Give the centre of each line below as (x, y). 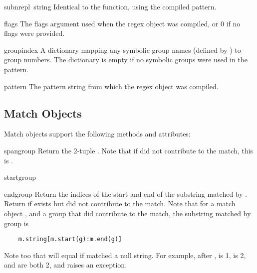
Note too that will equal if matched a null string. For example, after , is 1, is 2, (125, 255)
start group (20, 177)
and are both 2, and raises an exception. (66, 265)
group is (16, 223)
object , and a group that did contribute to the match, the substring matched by (128, 213)
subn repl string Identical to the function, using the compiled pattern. (110, 6)
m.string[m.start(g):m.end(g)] (70, 239)
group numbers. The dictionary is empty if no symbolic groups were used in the (126, 60)
